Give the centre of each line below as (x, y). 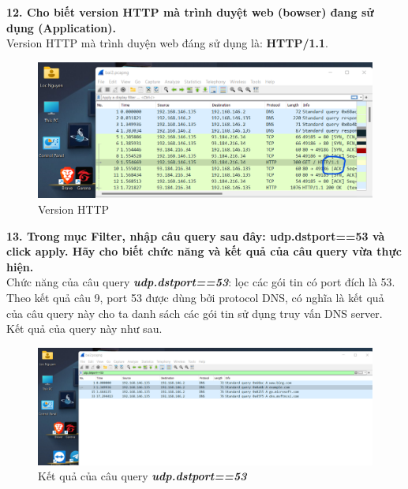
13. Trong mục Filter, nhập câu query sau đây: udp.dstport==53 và (196, 235)
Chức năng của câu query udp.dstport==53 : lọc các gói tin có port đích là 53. (201, 282)
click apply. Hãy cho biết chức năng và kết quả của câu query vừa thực (204, 251)
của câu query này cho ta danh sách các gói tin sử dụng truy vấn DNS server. (195, 313)
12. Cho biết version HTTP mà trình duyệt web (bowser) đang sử (190, 12)
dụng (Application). (61, 27)
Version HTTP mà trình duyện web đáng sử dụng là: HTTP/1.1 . (167, 43)
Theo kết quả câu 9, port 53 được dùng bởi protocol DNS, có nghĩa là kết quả (195, 297)
